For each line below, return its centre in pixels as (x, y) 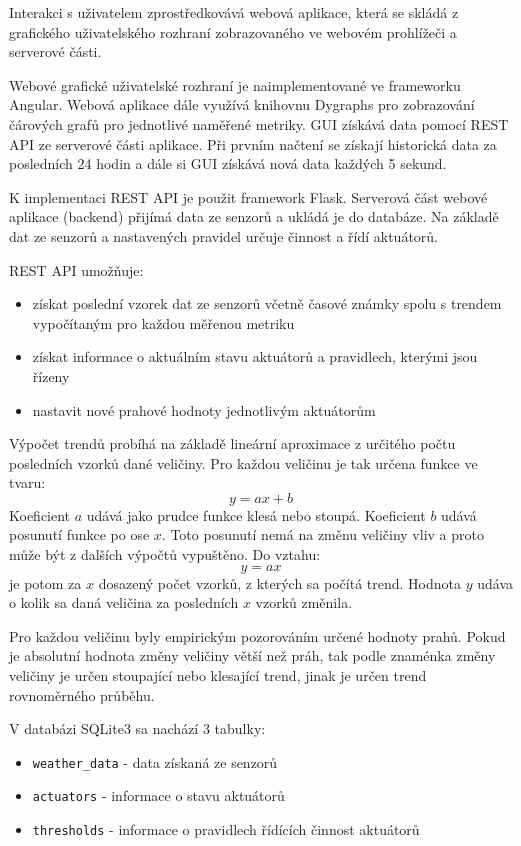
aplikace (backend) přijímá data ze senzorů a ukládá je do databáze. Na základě (254, 216)
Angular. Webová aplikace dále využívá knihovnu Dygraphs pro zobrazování (242, 104)
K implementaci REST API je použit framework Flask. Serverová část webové (248, 196)
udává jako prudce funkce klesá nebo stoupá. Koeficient (256, 514)
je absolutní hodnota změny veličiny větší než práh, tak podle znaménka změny (252, 655)
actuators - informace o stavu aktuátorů (158, 795)
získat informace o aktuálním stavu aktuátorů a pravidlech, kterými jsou (255, 356)
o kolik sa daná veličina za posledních (124, 602)
